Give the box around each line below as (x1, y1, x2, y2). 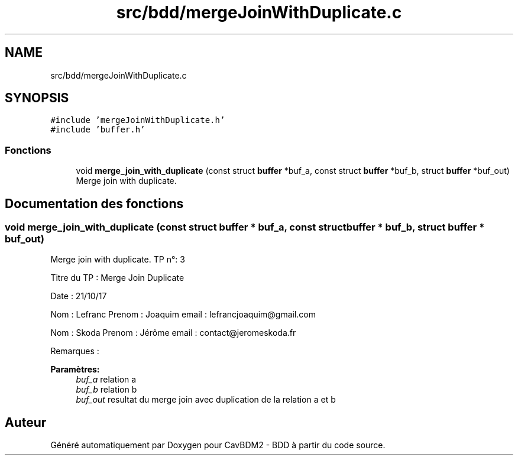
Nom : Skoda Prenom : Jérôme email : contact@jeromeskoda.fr (50, 328, 296, 338)
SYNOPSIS (5, 90, 69, 106)
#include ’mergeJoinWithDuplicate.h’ (50, 115, 225, 125)
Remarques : (50, 346, 99, 357)
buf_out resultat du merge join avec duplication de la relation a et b (76, 394, 336, 405)
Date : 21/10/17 (50, 291, 107, 302)
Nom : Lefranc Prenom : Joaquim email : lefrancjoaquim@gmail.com (50, 309, 316, 320)
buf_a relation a (76, 374, 137, 385)
